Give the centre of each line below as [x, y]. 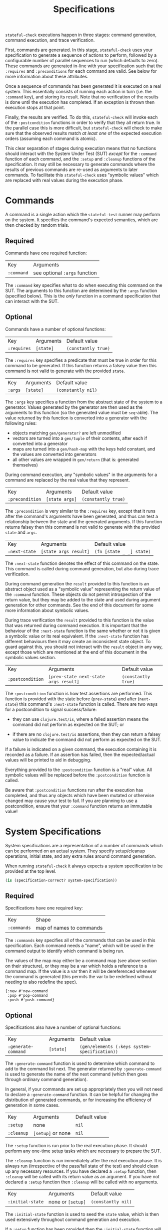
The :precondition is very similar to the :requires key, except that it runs [80, 511]
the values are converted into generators [54, 454]
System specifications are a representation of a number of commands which [84, 845]
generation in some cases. [32, 1105]
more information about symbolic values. [47, 610]
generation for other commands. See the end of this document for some [79, 605]
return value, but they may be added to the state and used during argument [83, 599]
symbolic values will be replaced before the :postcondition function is [78, 775]
